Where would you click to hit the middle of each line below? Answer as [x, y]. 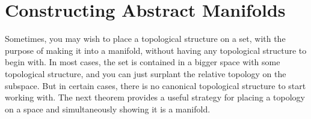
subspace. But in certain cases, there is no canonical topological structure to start [155, 85]
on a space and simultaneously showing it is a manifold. [108, 109]
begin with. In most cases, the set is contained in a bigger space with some [143, 62]
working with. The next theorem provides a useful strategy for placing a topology [155, 97]
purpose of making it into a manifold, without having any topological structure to [156, 50]
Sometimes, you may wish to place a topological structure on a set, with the [145, 39]
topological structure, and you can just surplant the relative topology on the [146, 73]
